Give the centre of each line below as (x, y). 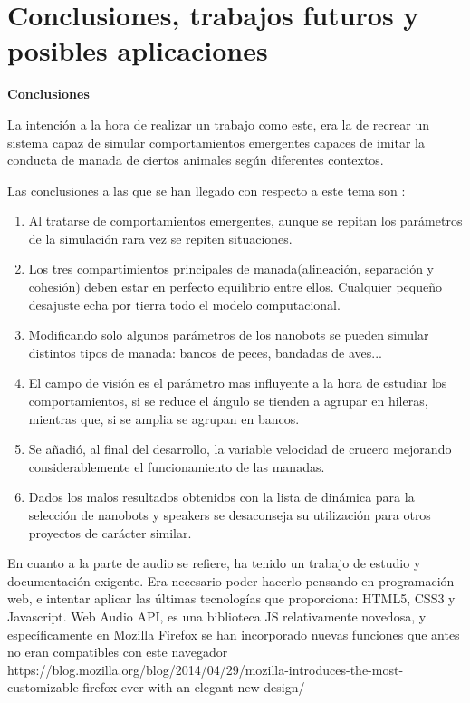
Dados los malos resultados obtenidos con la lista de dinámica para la (221, 497)
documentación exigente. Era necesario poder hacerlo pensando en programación (231, 580)
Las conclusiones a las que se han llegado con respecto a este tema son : (206, 190)
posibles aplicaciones (138, 50)
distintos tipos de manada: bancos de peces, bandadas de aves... (205, 352)
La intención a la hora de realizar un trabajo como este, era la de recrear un (219, 124)
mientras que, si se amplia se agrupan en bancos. (164, 418)
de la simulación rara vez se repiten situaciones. (160, 238)
